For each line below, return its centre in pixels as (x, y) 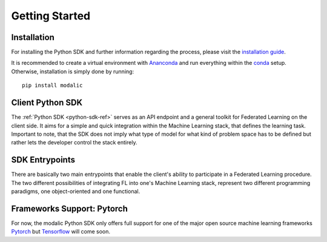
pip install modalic (52, 86)
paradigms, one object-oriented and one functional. (76, 191)
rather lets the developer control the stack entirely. (74, 143)
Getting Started (51, 16)
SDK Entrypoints (43, 160)
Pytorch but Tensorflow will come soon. (61, 232)
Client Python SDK (47, 103)
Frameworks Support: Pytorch (70, 208)
